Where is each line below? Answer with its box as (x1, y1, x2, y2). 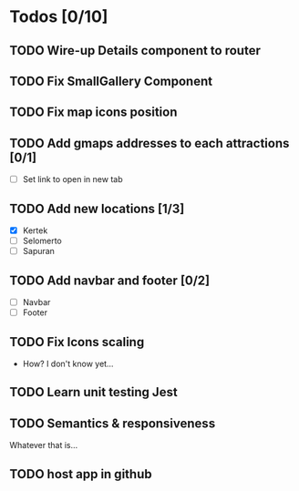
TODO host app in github (9, 466, 152, 482)
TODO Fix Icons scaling (9, 334, 145, 350)
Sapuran (22, 246, 55, 257)
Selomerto (22, 235, 62, 247)
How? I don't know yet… (22, 358, 114, 369)
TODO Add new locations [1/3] (9, 200, 185, 216)
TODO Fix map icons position (9, 105, 178, 120)
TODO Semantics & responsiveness (9, 415, 216, 431)
